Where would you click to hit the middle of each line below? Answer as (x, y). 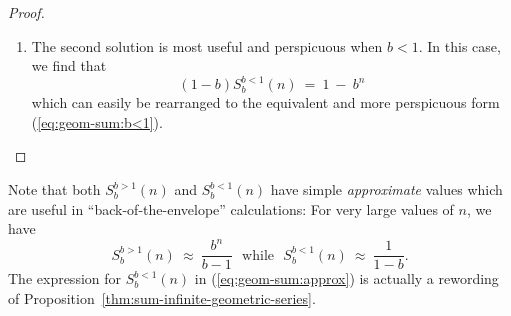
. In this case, (459, 45)
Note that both (54, 189)
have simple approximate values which (386, 189)
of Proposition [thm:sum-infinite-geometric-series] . (162, 298)
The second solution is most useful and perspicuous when (207, 45)
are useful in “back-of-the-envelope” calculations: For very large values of (231, 208)
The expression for (65, 278)
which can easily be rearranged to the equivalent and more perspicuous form (265, 102)
